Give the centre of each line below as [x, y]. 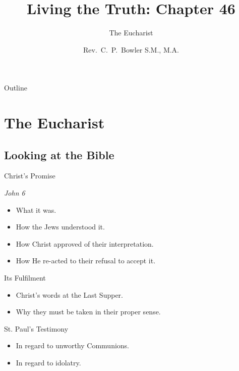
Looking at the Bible [59, 154]
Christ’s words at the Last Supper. [69, 294]
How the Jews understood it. [60, 227]
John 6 [15, 193]
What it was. [36, 210]
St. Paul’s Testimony [36, 328]
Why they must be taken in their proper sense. [88, 312]
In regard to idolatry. [48, 363]
